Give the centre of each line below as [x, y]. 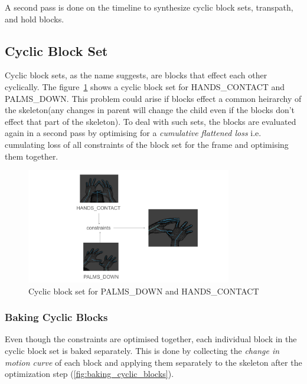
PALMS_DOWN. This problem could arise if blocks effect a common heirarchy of [153, 98]
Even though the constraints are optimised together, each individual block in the [151, 339]
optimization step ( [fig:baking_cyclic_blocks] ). [89, 374]
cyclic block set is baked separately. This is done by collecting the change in [142, 350]
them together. [32, 156]
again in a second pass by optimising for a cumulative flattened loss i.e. [133, 133]
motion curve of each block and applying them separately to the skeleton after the [153, 362]
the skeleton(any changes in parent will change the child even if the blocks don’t [150, 110]
